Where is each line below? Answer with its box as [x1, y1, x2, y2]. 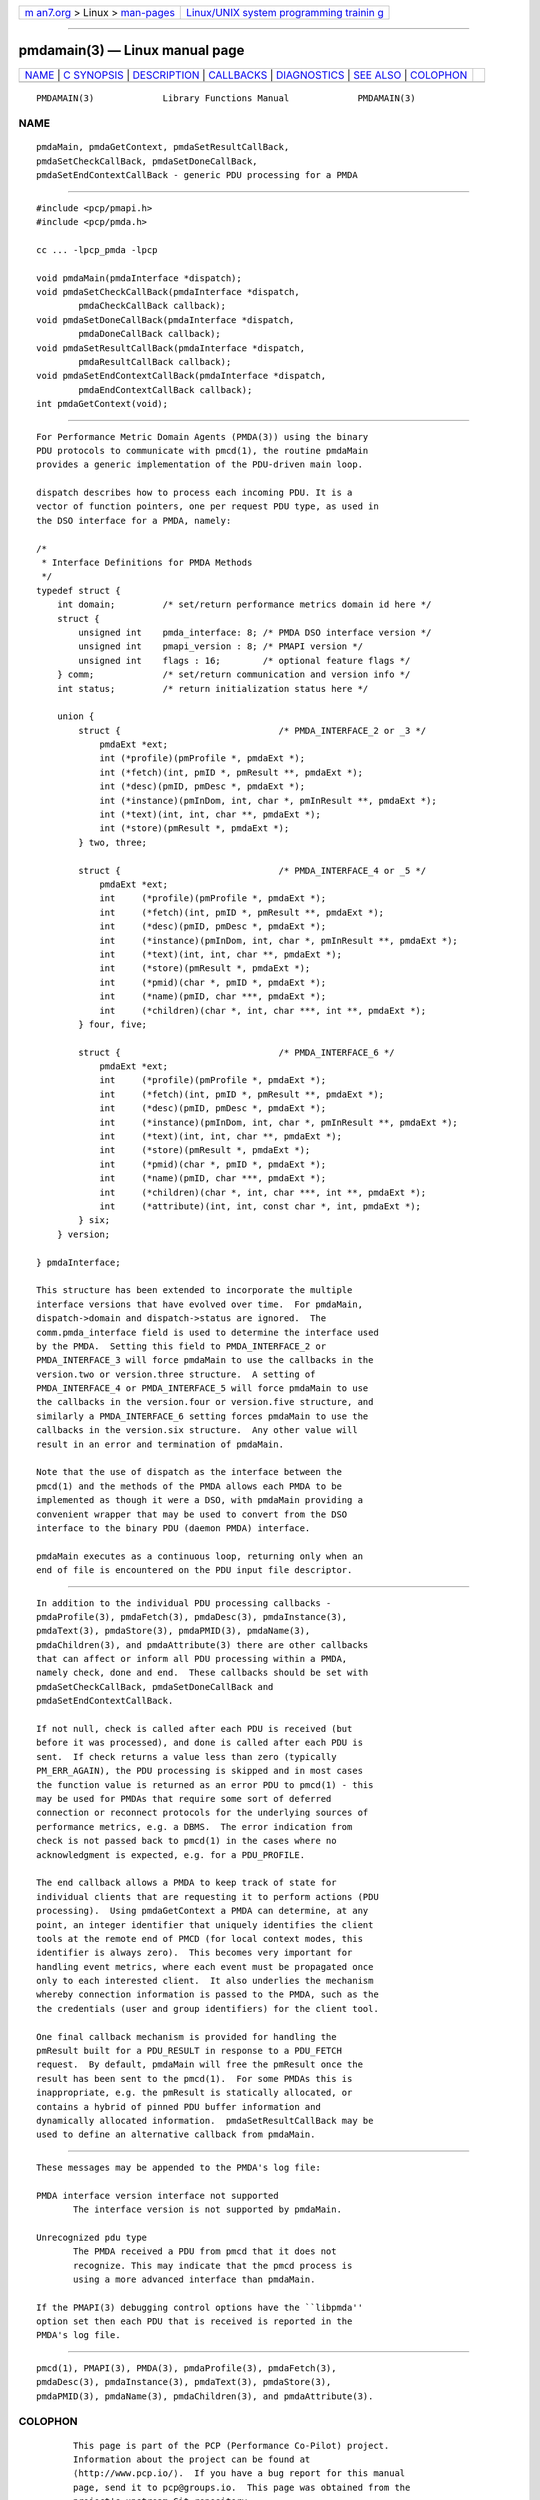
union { [56, 711, 95, 722]
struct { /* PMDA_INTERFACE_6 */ [78, 1046, 395, 1058]
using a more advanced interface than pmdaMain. [73, 2273, 316, 2285]
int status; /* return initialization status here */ [56, 683, 369, 694]
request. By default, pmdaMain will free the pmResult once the [36, 2059, 364, 2070]
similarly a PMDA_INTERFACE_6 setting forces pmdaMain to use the [36, 1410, 369, 1422]
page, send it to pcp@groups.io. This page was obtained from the [73, 2481, 411, 2493]
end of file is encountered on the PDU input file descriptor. [36, 1565, 353, 1576]
